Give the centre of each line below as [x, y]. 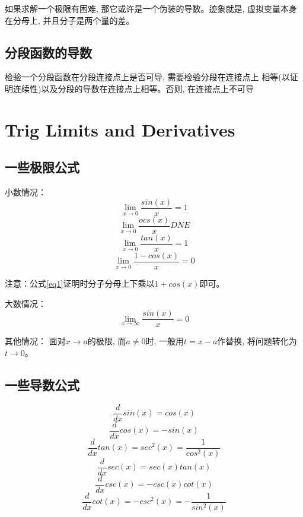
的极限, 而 [107, 341]
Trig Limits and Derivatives [120, 129]
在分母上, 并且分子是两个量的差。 [70, 20]
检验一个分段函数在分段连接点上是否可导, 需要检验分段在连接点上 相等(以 [147, 77]
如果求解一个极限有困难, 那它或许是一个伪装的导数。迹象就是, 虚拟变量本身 [151, 8]
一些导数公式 [42, 384]
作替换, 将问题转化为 [257, 341]
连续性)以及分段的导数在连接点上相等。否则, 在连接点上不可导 [133, 88]
